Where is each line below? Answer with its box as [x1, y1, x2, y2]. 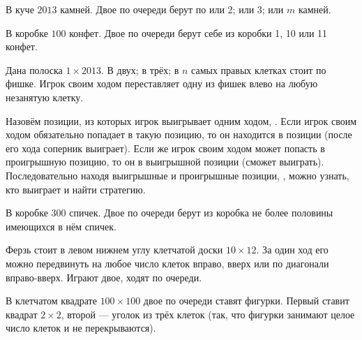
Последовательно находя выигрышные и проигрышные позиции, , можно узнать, [6, 168, 349, 182]
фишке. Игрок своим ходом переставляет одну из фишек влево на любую [6, 76, 318, 91]
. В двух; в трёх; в [101, 62, 179, 77]
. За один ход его [256, 242, 329, 257]
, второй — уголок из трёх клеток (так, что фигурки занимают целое [61, 306, 355, 321]
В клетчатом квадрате [6, 293, 97, 308]
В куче [6, 2, 34, 16]
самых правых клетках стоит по [191, 62, 326, 77]
